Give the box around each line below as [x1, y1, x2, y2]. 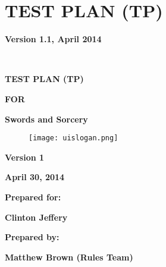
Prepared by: [5, 231, 59, 243]
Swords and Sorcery [5, 112, 88, 125]
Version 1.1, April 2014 [5, 33, 102, 45]
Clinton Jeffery [5, 211, 68, 223]
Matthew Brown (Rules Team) [5, 250, 133, 263]
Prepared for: [5, 190, 61, 203]
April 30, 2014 [5, 171, 65, 183]
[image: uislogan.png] [29, 134, 118, 143]
